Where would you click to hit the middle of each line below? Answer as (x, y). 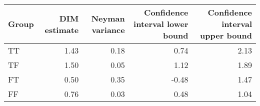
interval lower (161, 24)
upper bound (226, 35)
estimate (62, 29)
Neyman (108, 18)
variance (108, 29)
